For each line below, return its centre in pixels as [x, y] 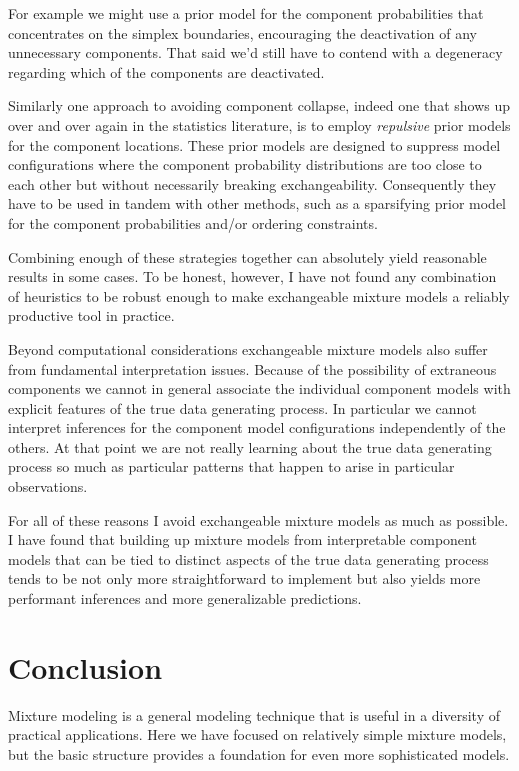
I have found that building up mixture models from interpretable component [242, 539]
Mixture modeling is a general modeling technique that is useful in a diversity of [254, 714]
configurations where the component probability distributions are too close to [245, 164]
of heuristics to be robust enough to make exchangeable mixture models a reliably [259, 295]
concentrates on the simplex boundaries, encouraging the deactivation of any [242, 32]
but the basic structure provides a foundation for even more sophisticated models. [259, 753]
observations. [48, 486]
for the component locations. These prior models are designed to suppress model [254, 144]
